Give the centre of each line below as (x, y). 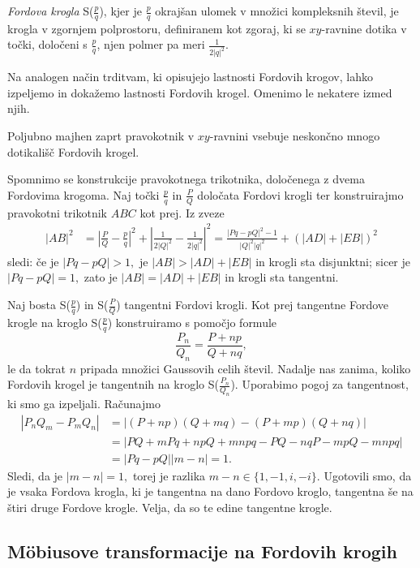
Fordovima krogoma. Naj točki (84, 194)
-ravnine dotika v (364, 28)
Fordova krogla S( (51, 11)
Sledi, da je (35, 475)
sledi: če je (33, 261)
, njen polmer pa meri (151, 44)
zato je (101, 277)
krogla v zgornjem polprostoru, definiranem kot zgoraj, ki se (156, 28)
